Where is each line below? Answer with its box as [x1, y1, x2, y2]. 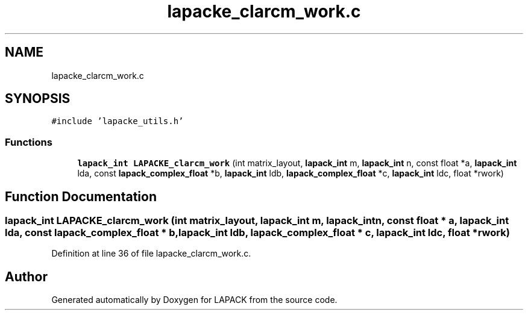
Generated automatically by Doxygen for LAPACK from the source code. [51, 295, 338, 305]
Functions [5, 136, 52, 148]
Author [5, 269, 48, 284]
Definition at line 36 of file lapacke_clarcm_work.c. [51, 248, 251, 259]
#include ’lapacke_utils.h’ [51, 116, 184, 126]
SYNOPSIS [5, 91, 71, 107]
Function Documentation [5, 189, 157, 204]
